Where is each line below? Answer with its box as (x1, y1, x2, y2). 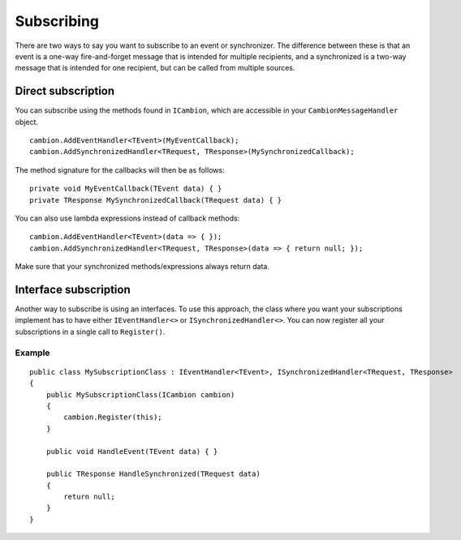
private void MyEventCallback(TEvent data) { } (29, 184, 222, 194)
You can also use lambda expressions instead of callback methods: (15, 213, 240, 223)
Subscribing (15, 12, 100, 30)
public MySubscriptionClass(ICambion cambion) (45, 390, 235, 399)
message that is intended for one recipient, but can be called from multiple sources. (15, 63, 295, 73)
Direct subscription (15, 84, 115, 98)
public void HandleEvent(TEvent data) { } (45, 447, 218, 456)
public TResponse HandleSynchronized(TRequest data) (45, 469, 261, 478)
